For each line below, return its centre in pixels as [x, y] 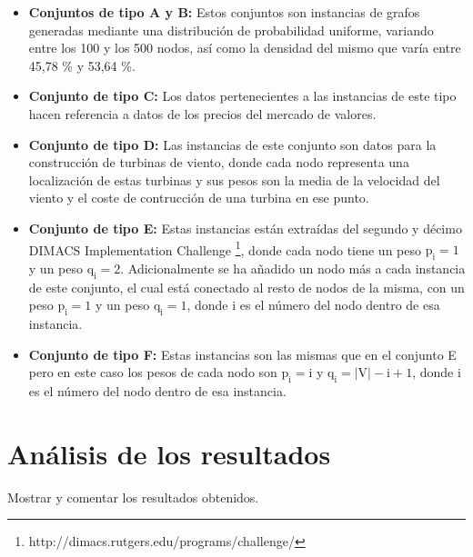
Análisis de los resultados [169, 453]
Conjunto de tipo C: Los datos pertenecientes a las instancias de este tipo [242, 96]
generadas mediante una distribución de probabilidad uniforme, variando [231, 30]
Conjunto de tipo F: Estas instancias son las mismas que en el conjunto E [242, 354]
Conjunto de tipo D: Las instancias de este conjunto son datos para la [232, 144]
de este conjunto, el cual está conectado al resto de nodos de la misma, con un [247, 287]
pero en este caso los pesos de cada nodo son [153, 372]
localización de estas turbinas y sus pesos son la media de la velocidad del [234, 179]
